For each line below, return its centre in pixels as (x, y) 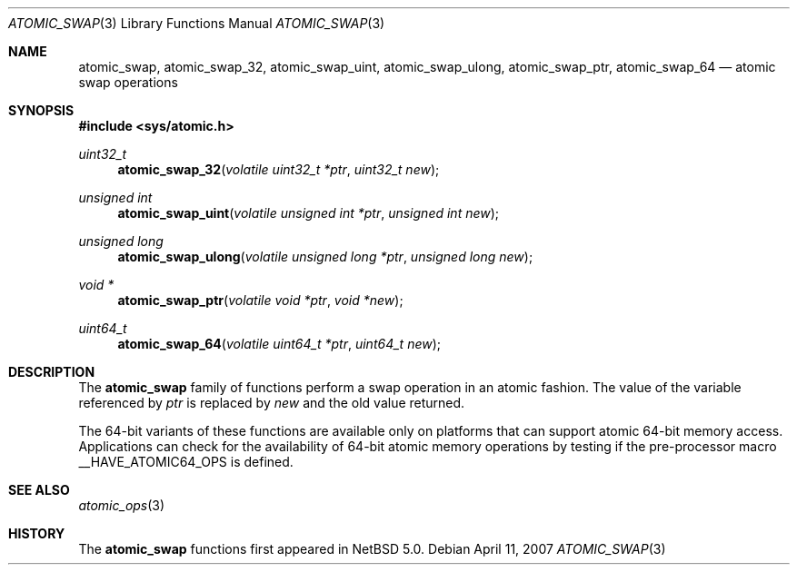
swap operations (128, 82)
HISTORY (37, 533)
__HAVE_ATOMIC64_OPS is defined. (186, 462)
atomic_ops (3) (122, 505)
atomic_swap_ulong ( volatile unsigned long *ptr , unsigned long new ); (325, 256)
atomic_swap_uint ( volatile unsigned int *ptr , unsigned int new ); (309, 213)
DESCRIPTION (52, 372)
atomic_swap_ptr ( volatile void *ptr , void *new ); (260, 300)
